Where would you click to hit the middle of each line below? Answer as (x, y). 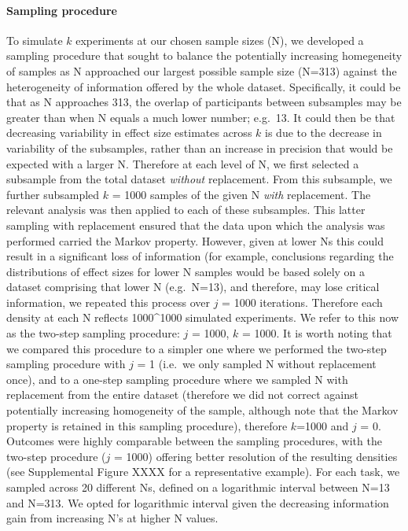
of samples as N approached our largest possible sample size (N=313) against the (202, 70)
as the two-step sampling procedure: (93, 333)
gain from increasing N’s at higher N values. (112, 518)
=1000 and (323, 425)
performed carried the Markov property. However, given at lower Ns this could (195, 240)
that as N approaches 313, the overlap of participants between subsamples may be (204, 102)
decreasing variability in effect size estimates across (129, 133)
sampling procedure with (66, 364)
